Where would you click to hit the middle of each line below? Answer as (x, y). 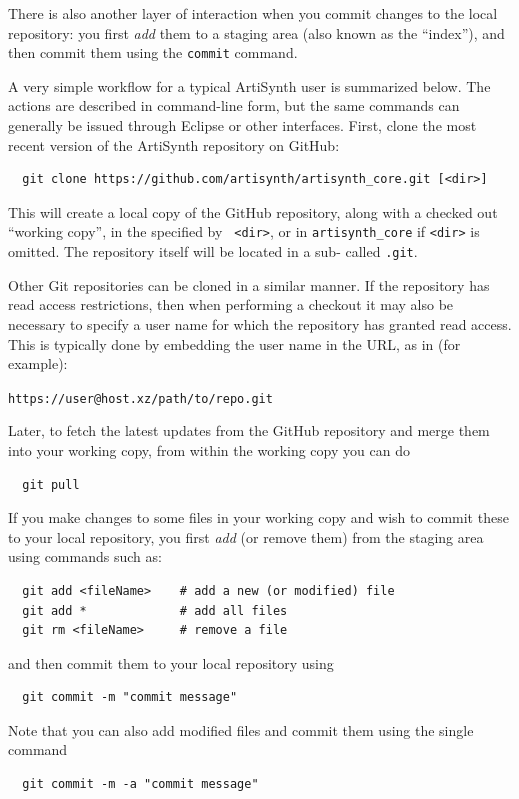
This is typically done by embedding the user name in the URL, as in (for (234, 343)
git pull (51, 484)
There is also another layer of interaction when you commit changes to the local (253, 13)
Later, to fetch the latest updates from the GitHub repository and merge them (249, 430)
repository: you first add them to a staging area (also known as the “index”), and (256, 32)
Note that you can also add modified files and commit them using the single (241, 729)
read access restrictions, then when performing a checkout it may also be (231, 304)
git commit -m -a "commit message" (140, 784)
